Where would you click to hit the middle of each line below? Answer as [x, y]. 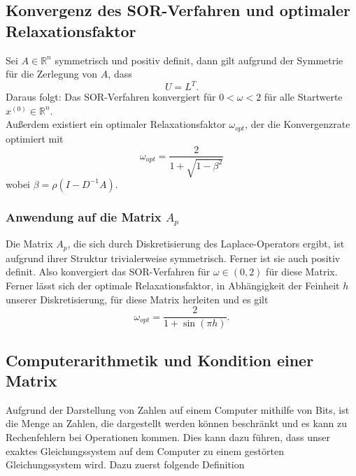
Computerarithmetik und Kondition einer [160, 360]
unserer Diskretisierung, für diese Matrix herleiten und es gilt [137, 299]
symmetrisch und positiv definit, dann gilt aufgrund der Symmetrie [199, 60]
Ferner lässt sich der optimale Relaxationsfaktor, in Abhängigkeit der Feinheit [173, 285]
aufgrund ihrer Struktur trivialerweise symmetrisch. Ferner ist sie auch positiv [173, 258]
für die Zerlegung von [52, 74]
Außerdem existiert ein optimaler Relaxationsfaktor [116, 124]
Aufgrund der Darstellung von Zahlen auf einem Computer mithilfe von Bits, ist [178, 409]
